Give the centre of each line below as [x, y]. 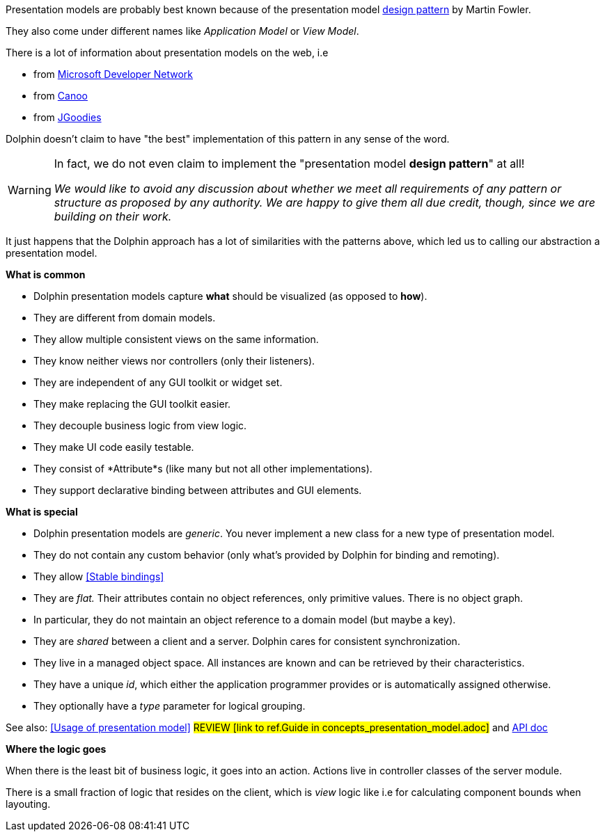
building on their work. [113, 216]
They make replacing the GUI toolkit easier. [132, 404]
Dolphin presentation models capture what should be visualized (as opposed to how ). [230, 296]
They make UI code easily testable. [114, 447]
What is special [42, 512]
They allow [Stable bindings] [99, 576]
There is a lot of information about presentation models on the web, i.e [167, 53]
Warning [30, 190]
